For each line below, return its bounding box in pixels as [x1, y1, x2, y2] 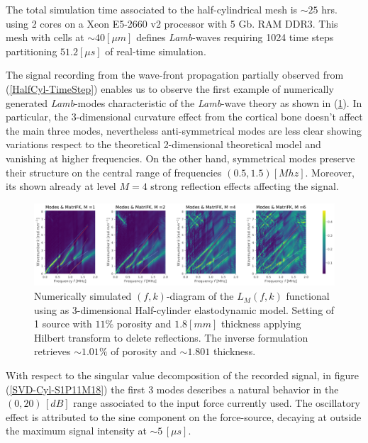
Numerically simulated [34, 288, 132, 303]
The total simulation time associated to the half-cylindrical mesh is [6, 2, 298, 16]
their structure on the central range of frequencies [6, 164, 222, 179]
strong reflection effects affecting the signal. [150, 179, 339, 194]
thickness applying [221, 316, 301, 331]
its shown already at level [6, 179, 116, 194]
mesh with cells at [6, 30, 84, 45]
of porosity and [111, 344, 177, 359]
